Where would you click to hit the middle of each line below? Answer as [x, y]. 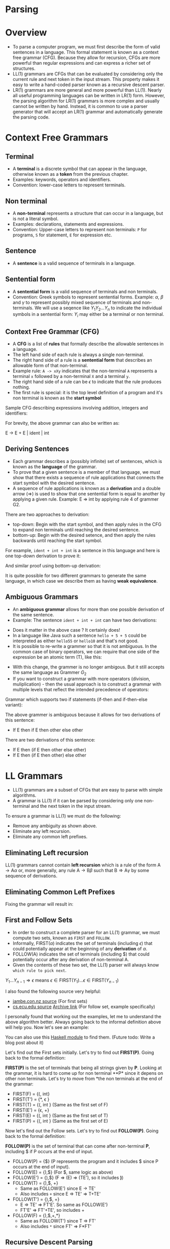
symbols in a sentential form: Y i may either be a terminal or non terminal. [88, 315]
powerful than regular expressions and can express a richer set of [81, 63]
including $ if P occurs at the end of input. [49, 1151]
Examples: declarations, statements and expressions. [68, 224]
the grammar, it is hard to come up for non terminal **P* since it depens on [84, 1073]
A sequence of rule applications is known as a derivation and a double [87, 488]
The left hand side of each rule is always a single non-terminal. [78, 355]
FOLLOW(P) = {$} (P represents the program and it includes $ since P [86, 1161]
